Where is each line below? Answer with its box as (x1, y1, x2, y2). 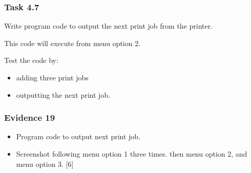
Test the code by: (4, 55, 58, 66)
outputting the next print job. (16, 89, 111, 100)
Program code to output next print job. (16, 131, 141, 142)
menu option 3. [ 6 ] (16, 158, 74, 169)
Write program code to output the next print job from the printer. (4, 20, 213, 31)
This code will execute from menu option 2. (4, 37, 141, 48)
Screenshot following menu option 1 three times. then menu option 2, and (16, 148, 247, 159)
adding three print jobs (16, 72, 89, 82)
